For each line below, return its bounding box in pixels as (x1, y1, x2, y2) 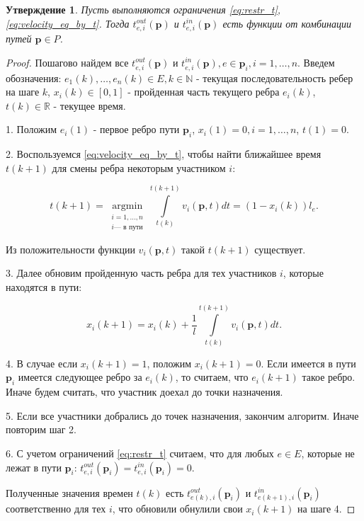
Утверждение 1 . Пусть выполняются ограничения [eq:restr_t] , (6, 2, 281, 16)
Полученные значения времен (6, 485, 133, 500)
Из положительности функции (6, 241, 135, 256)
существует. (254, 241, 306, 256)
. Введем (297, 55, 335, 69)
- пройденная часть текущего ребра (127, 84, 280, 99)
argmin (112, 201, 143, 212)
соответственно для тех (6, 501, 106, 516)
